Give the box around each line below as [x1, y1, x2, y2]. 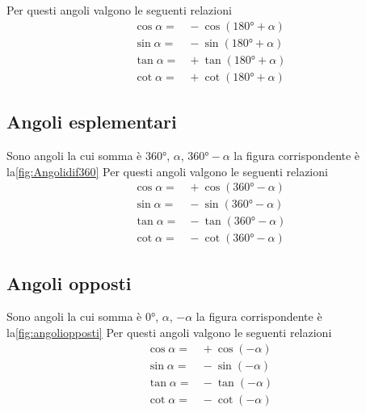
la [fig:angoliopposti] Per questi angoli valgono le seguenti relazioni [6, 324, 332, 341]
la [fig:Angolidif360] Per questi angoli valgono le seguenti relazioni [6, 162, 328, 179]
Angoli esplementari [6, 109, 177, 134]
